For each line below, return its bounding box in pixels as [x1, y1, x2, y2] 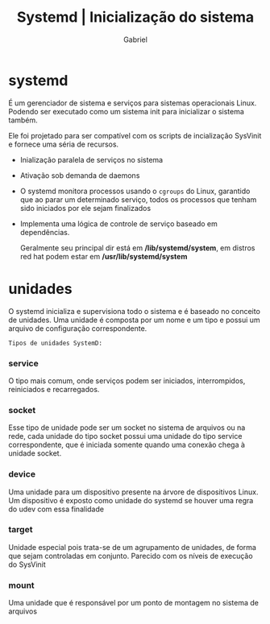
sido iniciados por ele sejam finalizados [19, 203, 152, 213]
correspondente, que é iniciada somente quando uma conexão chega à [8, 440, 246, 450]
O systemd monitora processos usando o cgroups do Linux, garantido [19, 186, 251, 196]
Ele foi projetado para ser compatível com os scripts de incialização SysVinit [8, 130, 262, 140]
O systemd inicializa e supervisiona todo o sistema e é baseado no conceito [8, 306, 260, 316]
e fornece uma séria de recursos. [8, 139, 119, 149]
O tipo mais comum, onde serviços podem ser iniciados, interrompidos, [8, 375, 246, 386]
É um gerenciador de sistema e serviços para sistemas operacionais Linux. [8, 97, 257, 108]
